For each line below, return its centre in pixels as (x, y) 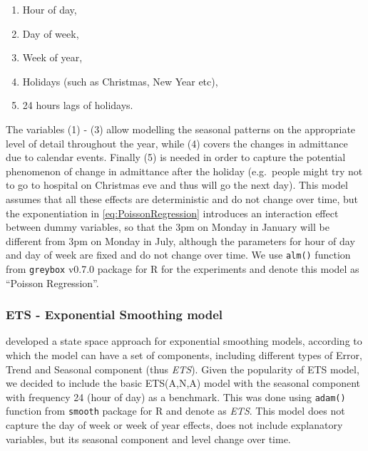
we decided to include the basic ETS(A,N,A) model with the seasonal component (183, 383)
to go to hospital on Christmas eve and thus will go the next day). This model (177, 185)
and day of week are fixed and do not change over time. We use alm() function (178, 255)
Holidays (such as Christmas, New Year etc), (120, 81)
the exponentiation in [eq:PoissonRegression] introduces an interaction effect (172, 213)
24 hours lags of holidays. (78, 105)
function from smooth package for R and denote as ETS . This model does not (175, 411)
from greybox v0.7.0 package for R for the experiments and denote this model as (183, 268)
